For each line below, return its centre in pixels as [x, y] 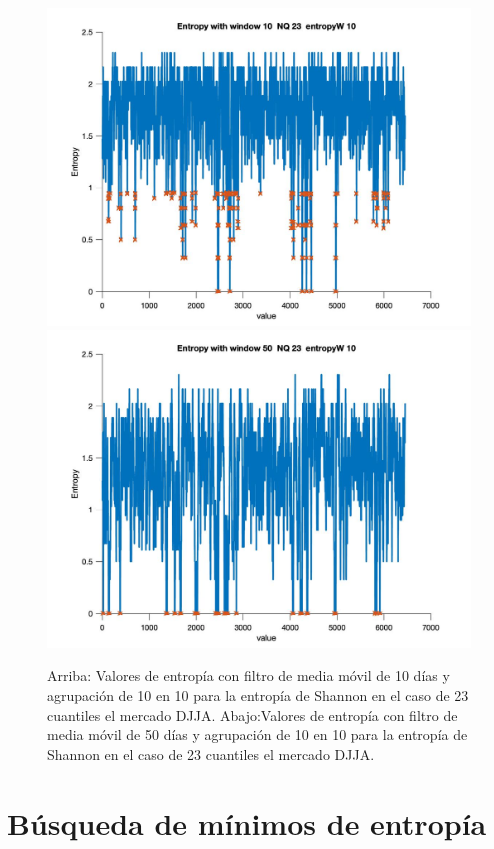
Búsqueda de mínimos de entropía [247, 822]
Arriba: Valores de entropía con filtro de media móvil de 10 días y [248, 675]
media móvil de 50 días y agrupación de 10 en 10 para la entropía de [257, 734]
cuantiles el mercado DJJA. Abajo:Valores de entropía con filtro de [252, 714]
